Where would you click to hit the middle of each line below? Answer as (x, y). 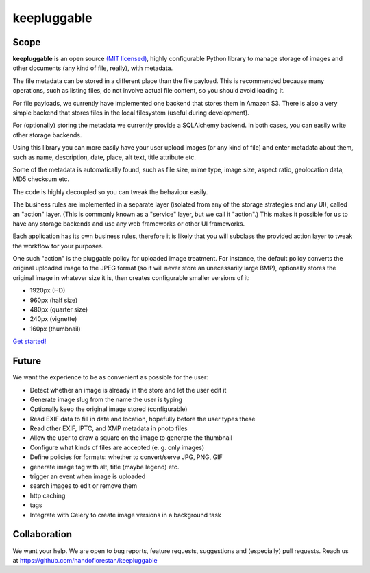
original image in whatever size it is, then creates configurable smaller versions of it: (131, 277)
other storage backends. (47, 135)
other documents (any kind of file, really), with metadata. (93, 68)
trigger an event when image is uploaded (88, 476)
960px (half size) (54, 300)
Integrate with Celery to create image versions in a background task (126, 515)
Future (27, 361)
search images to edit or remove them (83, 486)
